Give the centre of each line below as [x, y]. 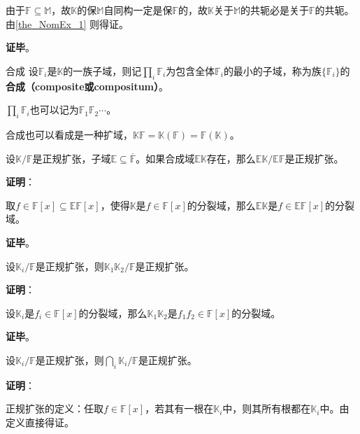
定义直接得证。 [40, 422]
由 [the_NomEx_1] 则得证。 [67, 23]
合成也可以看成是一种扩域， [69, 134]
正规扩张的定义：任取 [55, 408]
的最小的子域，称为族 [272, 70]
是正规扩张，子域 [72, 158]
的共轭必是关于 [275, 10]
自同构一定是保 [138, 10]
